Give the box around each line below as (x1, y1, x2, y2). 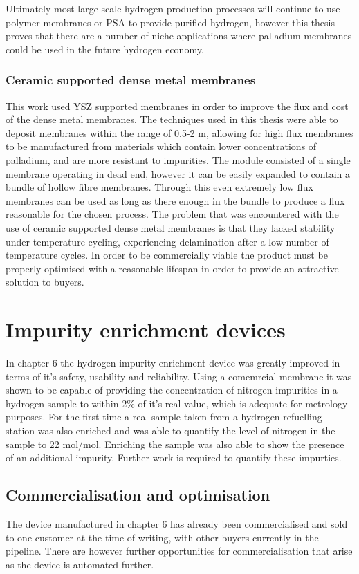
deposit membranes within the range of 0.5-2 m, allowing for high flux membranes (6, 125, 353, 140)
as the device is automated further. (6, 557, 154, 571)
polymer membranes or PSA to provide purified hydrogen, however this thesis (6, 15, 335, 29)
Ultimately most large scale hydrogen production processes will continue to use (6, 1, 340, 15)
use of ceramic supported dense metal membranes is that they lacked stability (6, 220, 335, 234)
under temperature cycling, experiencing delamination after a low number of (6, 234, 329, 248)
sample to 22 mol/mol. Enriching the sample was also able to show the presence (6, 436, 344, 451)
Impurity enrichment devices (6, 315, 286, 344)
